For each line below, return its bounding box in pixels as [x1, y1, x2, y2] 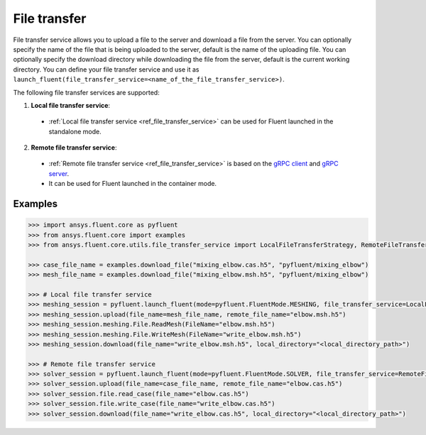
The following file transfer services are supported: [13, 88, 160, 97]
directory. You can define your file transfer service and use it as [13, 65, 200, 74]
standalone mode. [48, 127, 102, 136]
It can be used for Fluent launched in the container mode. [48, 180, 217, 188]
